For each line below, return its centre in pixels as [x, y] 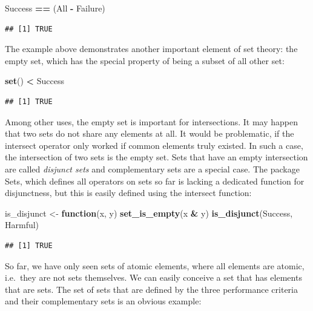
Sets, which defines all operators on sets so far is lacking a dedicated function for [155, 181]
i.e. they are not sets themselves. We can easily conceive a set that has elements [153, 277]
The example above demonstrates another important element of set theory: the [151, 49]
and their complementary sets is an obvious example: [103, 301]
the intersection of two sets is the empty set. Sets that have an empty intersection [156, 157]
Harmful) [22, 225]
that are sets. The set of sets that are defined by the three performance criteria [151, 289]
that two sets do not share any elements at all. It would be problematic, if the [150, 133]
